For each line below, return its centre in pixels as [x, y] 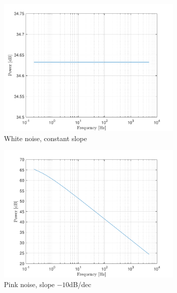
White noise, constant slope [45, 138]
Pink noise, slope [29, 284]
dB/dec [80, 284]
